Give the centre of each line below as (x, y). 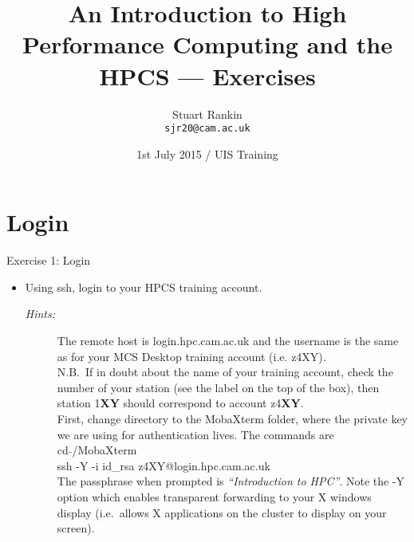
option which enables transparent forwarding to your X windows (214, 497)
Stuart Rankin (207, 114)
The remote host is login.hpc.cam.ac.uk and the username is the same (228, 341)
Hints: (40, 314)
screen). (76, 528)
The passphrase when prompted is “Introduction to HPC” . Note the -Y (231, 481)
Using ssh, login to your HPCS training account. (144, 287)
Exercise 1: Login (49, 260)
